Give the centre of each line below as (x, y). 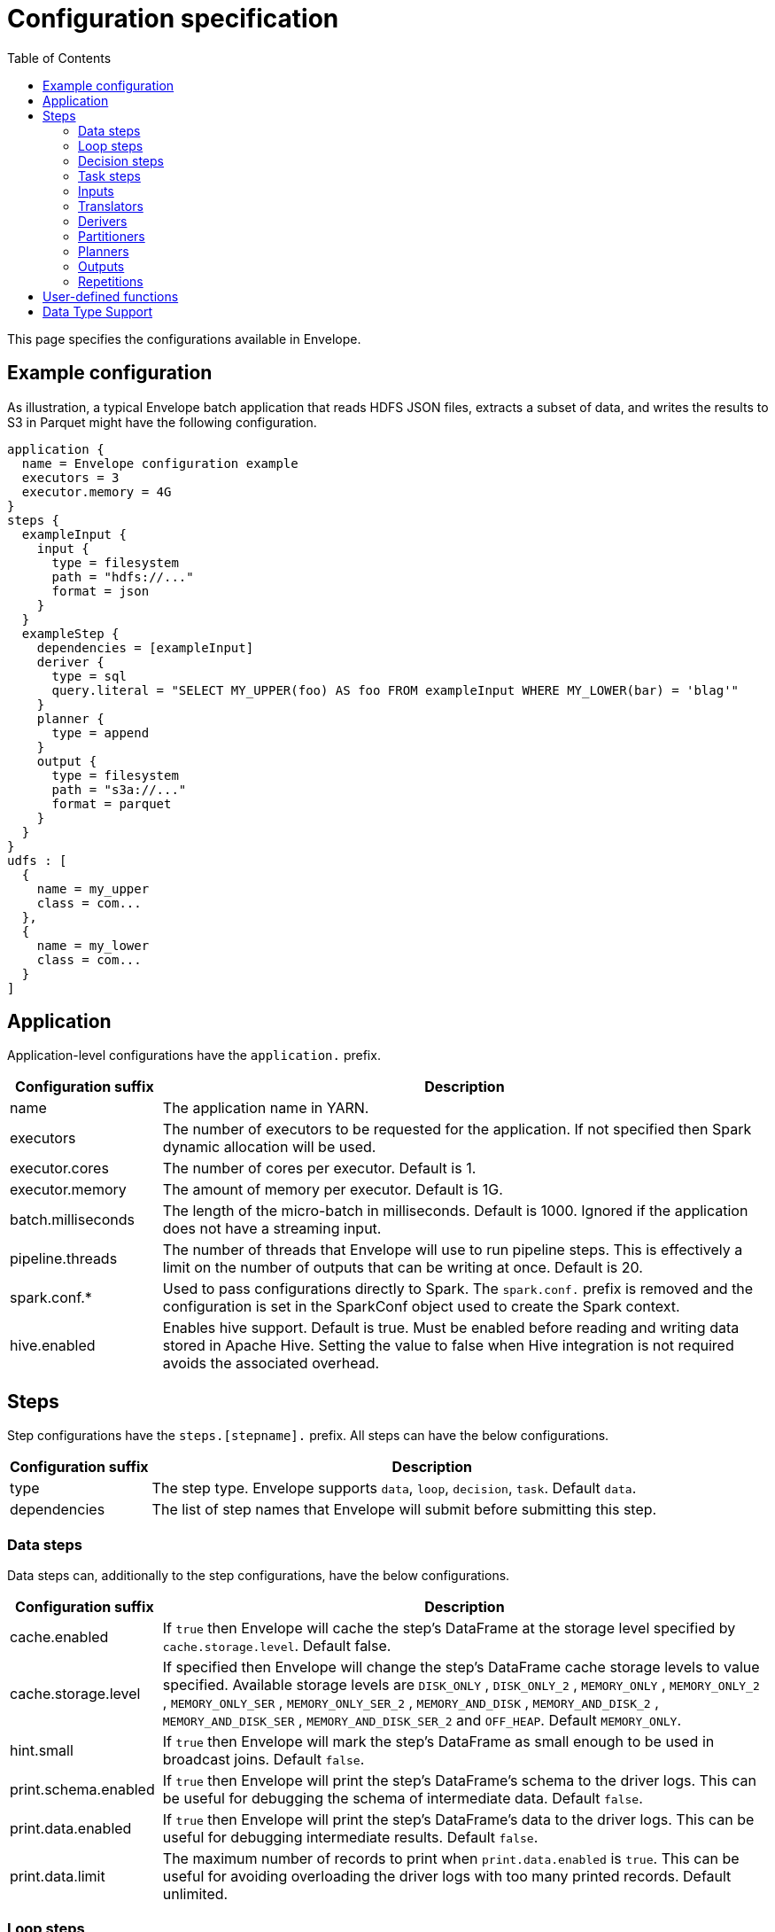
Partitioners (112, 236)
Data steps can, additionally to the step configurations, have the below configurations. (259, 1576)
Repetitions (111, 281)
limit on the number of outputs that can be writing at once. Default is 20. (403, 1268)
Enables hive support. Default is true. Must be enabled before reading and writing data (451, 1328)
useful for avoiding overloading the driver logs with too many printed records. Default (447, 1877)
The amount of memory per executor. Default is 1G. (333, 1190)
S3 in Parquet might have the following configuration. (162, 422)
